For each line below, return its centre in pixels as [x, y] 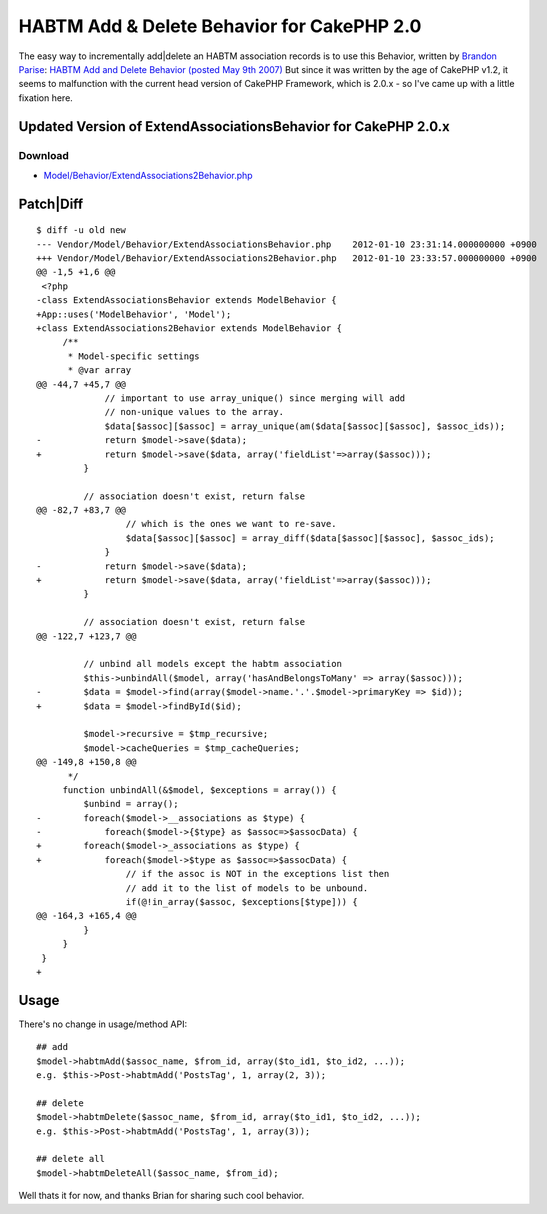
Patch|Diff [51, 203]
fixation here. [46, 97]
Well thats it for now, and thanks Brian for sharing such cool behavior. [161, 1196]
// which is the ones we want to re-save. [231, 524]
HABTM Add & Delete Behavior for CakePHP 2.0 [220, 26]
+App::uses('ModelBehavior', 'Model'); [134, 314]
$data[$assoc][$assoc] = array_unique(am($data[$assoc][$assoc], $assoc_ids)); [305, 426]
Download [44, 155]
